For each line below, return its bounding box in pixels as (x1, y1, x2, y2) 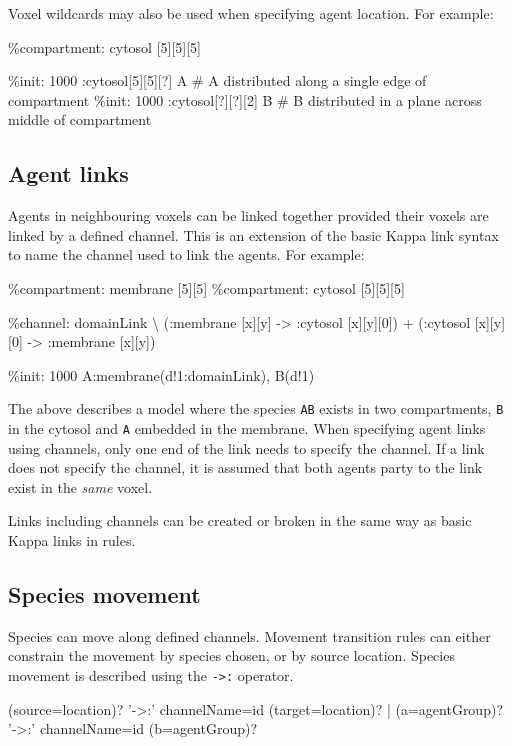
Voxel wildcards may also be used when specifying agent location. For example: (8, 3, 494, 23)
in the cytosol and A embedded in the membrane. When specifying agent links (8, 417, 486, 438)
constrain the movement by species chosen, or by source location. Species (8, 645, 455, 666)
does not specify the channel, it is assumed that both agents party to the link (8, 457, 483, 478)
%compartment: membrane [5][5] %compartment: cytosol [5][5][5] (8, 277, 405, 298)
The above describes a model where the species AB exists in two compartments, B (8, 398, 504, 419)
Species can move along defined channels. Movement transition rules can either (8, 625, 491, 646)
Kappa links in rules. (8, 530, 136, 551)
